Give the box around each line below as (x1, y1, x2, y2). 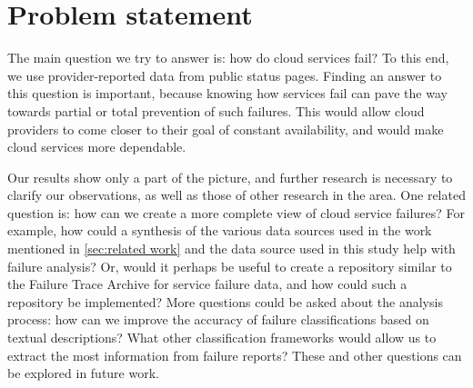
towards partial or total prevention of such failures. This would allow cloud (7, 101, 425, 120)
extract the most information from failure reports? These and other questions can (7, 345, 462, 364)
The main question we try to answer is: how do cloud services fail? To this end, (7, 48, 449, 67)
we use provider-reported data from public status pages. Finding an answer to (7, 65, 442, 85)
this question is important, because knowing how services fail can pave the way (7, 84, 448, 103)
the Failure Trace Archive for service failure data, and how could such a (7, 274, 408, 293)
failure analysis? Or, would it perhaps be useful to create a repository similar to (7, 256, 452, 275)
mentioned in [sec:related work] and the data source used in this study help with (7, 239, 456, 258)
